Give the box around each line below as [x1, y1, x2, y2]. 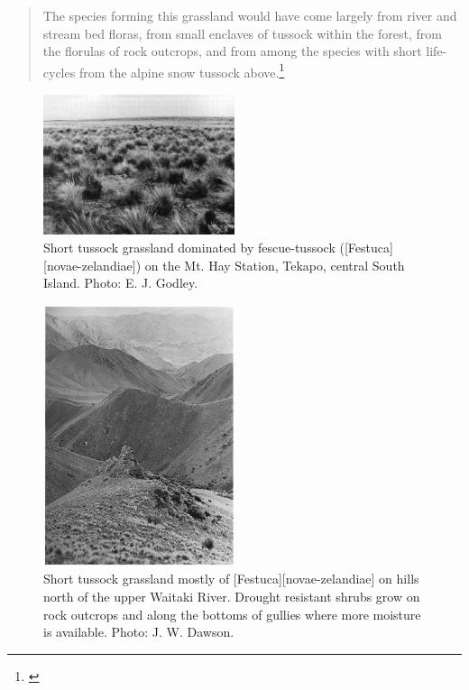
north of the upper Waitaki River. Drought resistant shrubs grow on [43, 587, 420, 605]
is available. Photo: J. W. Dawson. [43, 622, 234, 641]
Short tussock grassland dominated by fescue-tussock [43, 238, 336, 256]
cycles [42, 62, 76, 81]
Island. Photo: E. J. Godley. [43, 273, 198, 292]
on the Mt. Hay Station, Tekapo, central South [144, 255, 405, 274]
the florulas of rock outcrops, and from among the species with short [42, 41, 422, 60]
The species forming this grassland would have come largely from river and [42, 6, 457, 24]
